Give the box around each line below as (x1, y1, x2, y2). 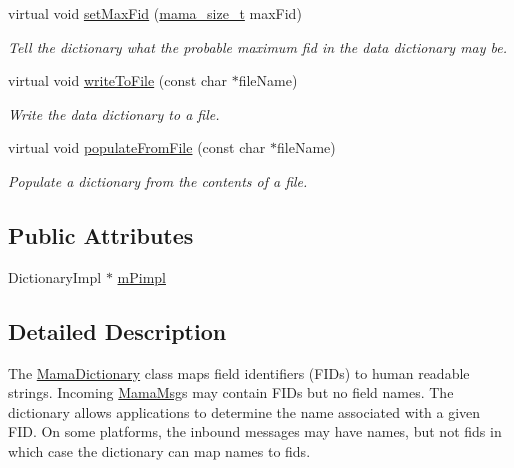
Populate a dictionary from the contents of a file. (8, 170, 308, 191)
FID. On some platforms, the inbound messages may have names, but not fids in (8, 421, 502, 442)
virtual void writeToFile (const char (8, 70, 227, 91)
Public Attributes (8, 219, 194, 250)
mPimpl (117, 266, 166, 287)
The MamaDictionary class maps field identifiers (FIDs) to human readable (8, 362, 470, 383)
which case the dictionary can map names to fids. (8, 440, 311, 461)
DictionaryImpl (8, 266, 102, 287)
